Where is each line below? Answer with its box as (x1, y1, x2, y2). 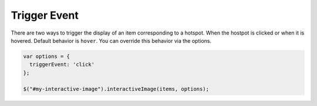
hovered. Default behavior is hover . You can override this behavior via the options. (11, 37, 211, 44)
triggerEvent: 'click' (29, 61, 95, 68)
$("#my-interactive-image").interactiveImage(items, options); (23, 86, 210, 93)
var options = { (23, 53, 70, 60)
